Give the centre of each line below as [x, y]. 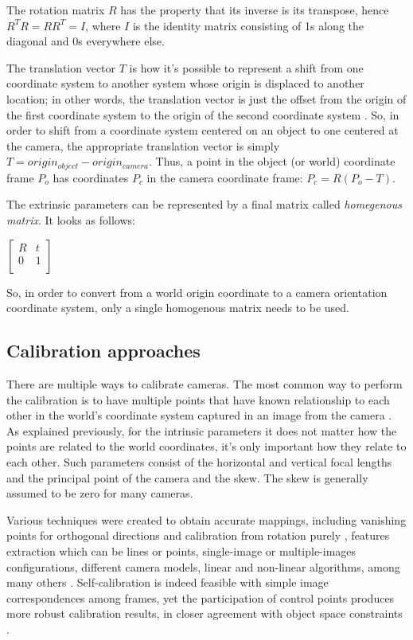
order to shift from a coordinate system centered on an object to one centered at [203, 130]
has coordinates [91, 177]
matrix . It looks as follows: [71, 219]
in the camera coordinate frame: [225, 177]
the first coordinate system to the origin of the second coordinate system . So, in [203, 114]
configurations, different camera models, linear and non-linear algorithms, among [203, 566]
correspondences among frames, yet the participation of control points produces [201, 597]
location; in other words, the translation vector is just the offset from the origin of [206, 98]
